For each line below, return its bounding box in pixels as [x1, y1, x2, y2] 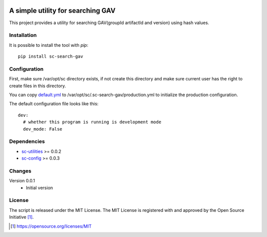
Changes [9, 168, 32, 174]
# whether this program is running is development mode [23, 119, 162, 125]
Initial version [26, 185, 53, 191]
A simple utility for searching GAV [9, 6, 116, 15]
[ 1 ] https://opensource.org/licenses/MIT [10, 223, 92, 229]
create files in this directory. [9, 83, 66, 89]
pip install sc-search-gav [18, 54, 84, 59]
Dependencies [9, 138, 45, 145]
